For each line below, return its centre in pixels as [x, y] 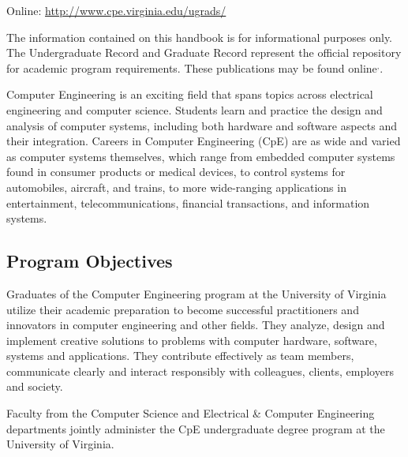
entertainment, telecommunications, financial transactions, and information [188, 202]
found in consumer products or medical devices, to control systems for [176, 172]
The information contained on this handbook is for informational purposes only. [200, 37]
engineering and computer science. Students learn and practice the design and [195, 109]
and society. [35, 386]
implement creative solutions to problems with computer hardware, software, [192, 340]
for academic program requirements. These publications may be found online [192, 67]
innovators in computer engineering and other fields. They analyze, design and [196, 325]
